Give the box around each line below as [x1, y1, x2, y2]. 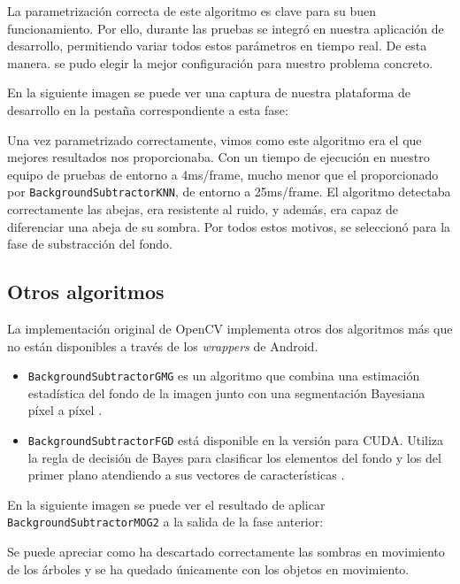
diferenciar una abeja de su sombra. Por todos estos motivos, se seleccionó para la [7, 217, 451, 235]
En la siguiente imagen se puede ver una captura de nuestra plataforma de [7, 83, 410, 102]
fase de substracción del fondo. [7, 234, 172, 253]
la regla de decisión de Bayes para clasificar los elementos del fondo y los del [27, 448, 441, 466]
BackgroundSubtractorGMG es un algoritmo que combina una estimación [27, 366, 420, 385]
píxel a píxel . [27, 401, 103, 419]
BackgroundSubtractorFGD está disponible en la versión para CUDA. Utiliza [27, 431, 444, 450]
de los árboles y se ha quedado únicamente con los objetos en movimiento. [7, 559, 410, 578]
